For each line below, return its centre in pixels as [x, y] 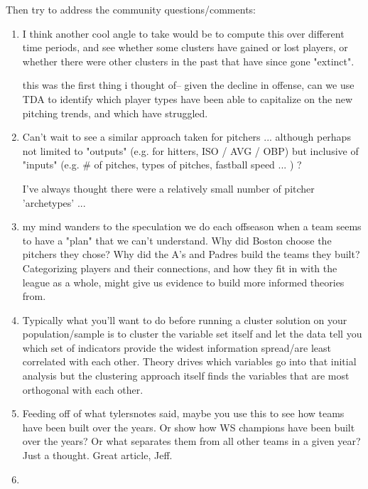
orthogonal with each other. [83, 389]
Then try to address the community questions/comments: [131, 9]
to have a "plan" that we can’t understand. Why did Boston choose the [177, 240]
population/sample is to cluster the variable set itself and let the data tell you [192, 334]
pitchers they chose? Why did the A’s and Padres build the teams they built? [191, 254]
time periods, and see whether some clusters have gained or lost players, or [185, 47]
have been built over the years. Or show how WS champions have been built [189, 427]
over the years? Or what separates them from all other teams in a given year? [191, 441]
